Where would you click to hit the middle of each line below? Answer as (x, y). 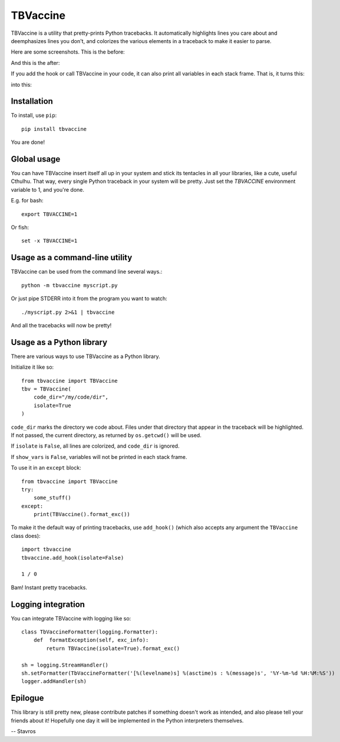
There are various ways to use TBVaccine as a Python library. (85, 356)
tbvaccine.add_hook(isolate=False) (73, 558)
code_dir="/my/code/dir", (71, 397)
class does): (26, 536)
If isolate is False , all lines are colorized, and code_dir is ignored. (95, 446)
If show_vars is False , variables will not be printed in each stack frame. (99, 457)
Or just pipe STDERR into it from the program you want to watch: (89, 298)
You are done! (28, 142)
